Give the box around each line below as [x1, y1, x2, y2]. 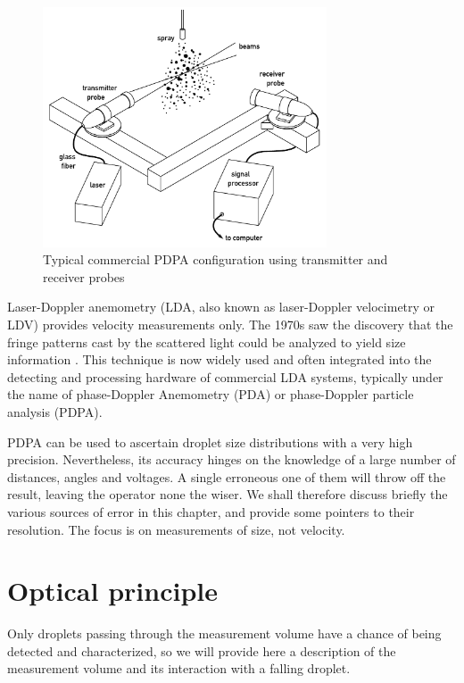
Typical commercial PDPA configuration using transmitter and [43, 250, 388, 269]
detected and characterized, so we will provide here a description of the [7, 641, 396, 660]
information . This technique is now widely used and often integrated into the [7, 350, 432, 369]
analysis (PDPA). [7, 402, 103, 421]
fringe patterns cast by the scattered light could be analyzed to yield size [7, 332, 406, 351]
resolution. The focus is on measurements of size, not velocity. [7, 520, 345, 538]
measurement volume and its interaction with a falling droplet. [7, 659, 351, 678]
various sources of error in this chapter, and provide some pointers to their [7, 502, 415, 521]
